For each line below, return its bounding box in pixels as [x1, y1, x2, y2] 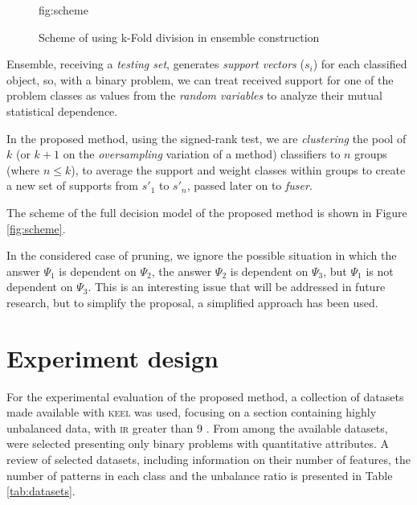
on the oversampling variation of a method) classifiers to [63, 146, 341, 162]
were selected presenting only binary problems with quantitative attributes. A [6, 435, 390, 452]
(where [6, 161, 40, 178]
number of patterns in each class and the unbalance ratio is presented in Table [6, 466, 393, 483]
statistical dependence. [6, 102, 118, 119]
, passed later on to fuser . [186, 177, 313, 194]
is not [366, 262, 394, 279]
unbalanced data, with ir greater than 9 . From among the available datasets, [6, 419, 388, 436]
